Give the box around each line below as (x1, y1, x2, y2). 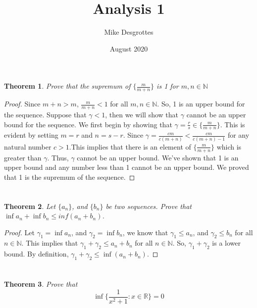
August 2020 (109, 43, 148, 53)
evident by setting (4, 130, 58, 140)
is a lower (212, 238, 241, 248)
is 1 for (156, 81, 179, 91)
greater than (4, 152, 42, 162)
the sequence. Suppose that (4, 109, 87, 119)
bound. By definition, (4, 249, 69, 259)
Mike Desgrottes (104, 27, 154, 37)
